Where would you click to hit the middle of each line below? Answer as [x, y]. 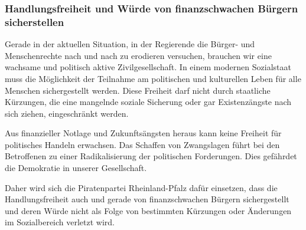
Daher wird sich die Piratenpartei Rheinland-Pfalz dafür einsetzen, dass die [141, 187]
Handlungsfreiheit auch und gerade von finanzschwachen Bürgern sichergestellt [147, 199]
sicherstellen [35, 22]
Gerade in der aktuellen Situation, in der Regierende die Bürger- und [130, 44]
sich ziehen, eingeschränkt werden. [67, 113]
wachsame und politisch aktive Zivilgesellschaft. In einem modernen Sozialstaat [148, 67]
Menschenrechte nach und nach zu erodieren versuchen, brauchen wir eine [138, 55]
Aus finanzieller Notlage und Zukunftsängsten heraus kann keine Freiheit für [143, 133]
